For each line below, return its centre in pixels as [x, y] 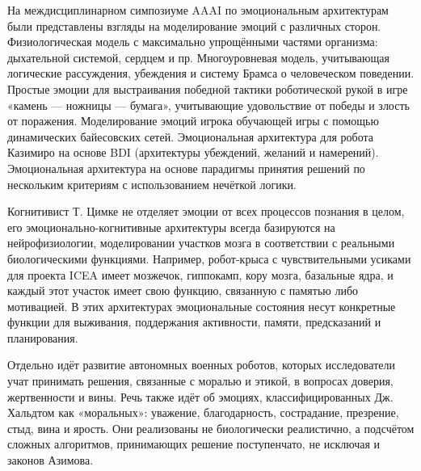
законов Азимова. [51, 460]
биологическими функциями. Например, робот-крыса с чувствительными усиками [209, 258]
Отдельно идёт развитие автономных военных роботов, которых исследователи [201, 365]
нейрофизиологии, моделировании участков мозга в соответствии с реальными [201, 243]
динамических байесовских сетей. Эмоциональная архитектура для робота [190, 136]
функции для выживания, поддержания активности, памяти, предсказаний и [194, 322]
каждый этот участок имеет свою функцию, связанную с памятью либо [183, 290]
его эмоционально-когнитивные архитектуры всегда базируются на [171, 227]
